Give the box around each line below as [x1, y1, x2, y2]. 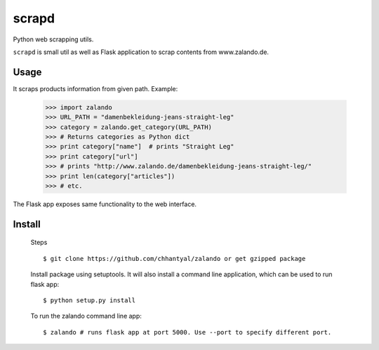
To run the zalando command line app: [30, 312, 142, 321]
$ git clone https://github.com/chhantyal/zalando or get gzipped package [43, 255, 306, 262]
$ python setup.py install [43, 296, 136, 304]
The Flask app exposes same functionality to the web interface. [13, 200, 197, 208]
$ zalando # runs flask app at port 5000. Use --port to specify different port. [43, 328, 332, 336]
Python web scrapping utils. [13, 35, 94, 43]
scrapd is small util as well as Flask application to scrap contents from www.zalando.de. [13, 48, 270, 56]
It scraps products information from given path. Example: [13, 84, 178, 93]
